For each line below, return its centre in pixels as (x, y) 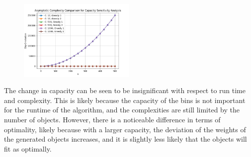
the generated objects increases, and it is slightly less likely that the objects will (125, 139)
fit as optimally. (28, 148)
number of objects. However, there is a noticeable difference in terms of (112, 119)
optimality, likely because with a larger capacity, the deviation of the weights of (125, 129)
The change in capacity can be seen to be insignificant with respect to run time (125, 90)
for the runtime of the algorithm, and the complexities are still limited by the (122, 110)
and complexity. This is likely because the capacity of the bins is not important (125, 100)
